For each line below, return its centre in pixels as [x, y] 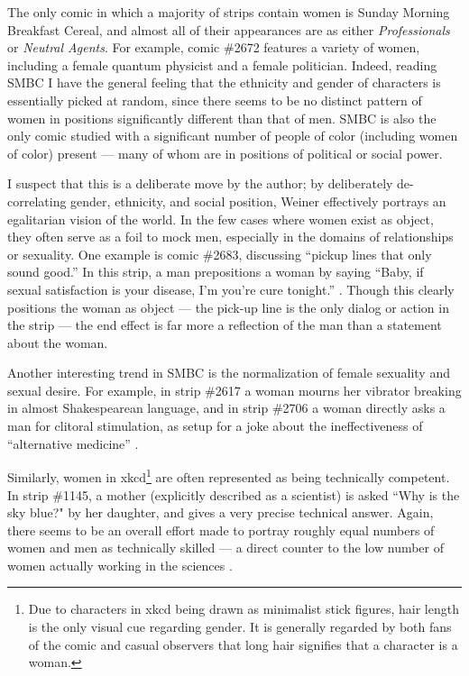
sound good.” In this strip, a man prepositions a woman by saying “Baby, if [216, 272]
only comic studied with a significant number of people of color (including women [233, 136]
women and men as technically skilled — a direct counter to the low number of [226, 548]
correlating [37, 201]
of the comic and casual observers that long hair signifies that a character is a [243, 644]
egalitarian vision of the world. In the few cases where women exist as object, [221, 219]
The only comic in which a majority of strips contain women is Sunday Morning [229, 12]
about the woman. [58, 342]
